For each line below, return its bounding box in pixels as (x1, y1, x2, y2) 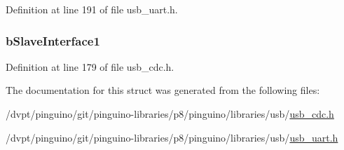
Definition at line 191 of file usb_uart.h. (6, 2, 178, 16)
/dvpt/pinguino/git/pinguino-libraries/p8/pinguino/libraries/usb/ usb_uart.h (6, 130, 338, 144)
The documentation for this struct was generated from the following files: (6, 83, 320, 97)
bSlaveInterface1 (6, 32, 100, 49)
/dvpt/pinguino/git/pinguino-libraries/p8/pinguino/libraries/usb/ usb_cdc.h (6, 107, 334, 121)
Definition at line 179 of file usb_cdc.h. (6, 59, 174, 74)
